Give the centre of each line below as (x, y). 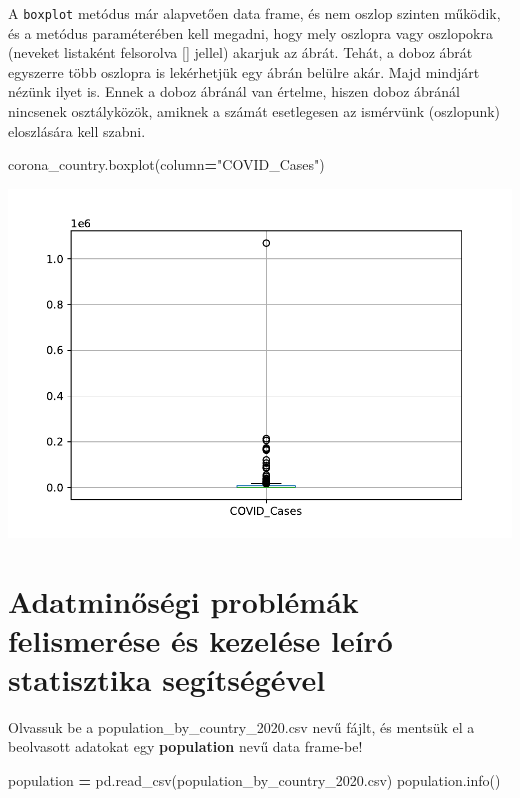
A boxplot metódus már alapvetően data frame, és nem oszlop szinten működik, (254, 13)
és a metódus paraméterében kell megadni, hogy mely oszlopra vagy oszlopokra (250, 32)
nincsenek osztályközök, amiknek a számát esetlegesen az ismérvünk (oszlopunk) (254, 111)
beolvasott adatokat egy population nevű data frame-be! (185, 746)
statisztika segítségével (167, 678)
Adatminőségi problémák (183, 600)
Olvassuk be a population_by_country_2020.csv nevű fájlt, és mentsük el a (241, 726)
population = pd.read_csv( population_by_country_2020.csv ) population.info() (254, 780)
